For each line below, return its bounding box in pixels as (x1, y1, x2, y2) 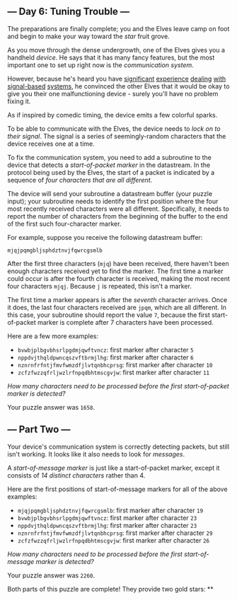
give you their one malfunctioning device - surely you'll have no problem (7, 89, 219, 98)
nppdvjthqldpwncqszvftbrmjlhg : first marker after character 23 (17, 521, 197, 529)
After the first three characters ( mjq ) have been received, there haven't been (7, 259, 229, 267)
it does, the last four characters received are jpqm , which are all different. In (7, 303, 226, 311)
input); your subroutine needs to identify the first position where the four (7, 197, 219, 205)
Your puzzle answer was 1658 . (7, 403, 96, 411)
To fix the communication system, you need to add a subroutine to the (7, 153, 212, 161)
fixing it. (7, 97, 31, 105)
